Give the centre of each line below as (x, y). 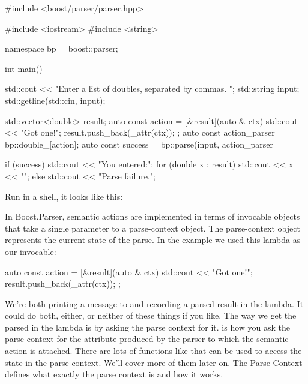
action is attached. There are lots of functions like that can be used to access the (153, 351)
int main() (24, 68)
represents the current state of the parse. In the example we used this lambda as (153, 240)
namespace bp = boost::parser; (62, 48)
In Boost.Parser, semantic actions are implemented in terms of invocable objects (152, 216)
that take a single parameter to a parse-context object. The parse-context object (152, 228)
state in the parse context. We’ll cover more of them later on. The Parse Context (154, 362)
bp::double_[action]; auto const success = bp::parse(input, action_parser (139, 144)
